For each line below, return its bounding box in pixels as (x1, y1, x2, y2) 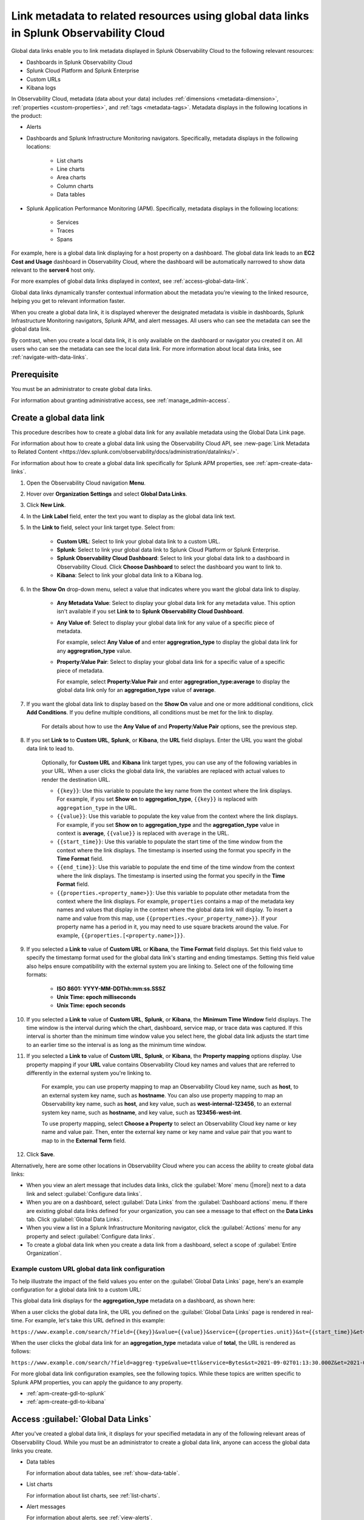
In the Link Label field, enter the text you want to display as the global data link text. (26, 513, 236, 520)
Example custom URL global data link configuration (11, 1265, 165, 1273)
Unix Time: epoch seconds (56, 1002, 126, 1009)
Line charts (56, 165, 85, 173)
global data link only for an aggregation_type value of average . (56, 686, 216, 694)
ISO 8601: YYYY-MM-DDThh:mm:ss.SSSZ (56, 985, 166, 992)
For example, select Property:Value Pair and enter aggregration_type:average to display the (56, 678, 291, 685)
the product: (11, 112, 42, 120)
